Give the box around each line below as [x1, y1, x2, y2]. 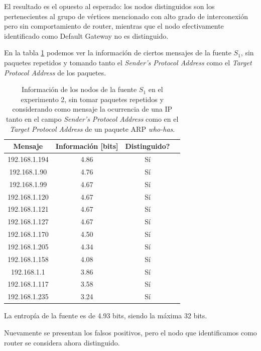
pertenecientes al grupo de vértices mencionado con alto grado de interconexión [4, 11, 248, 21]
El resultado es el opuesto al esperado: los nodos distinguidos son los [4, 1, 215, 11]
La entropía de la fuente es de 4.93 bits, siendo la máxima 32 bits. [4, 310, 207, 321]
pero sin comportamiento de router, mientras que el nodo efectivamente [4, 21, 224, 31]
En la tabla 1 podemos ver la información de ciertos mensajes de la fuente [4, 47, 231, 58]
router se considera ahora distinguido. [4, 337, 120, 347]
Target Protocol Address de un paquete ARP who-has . [10, 123, 175, 134]
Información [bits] [55, 141, 118, 151]
